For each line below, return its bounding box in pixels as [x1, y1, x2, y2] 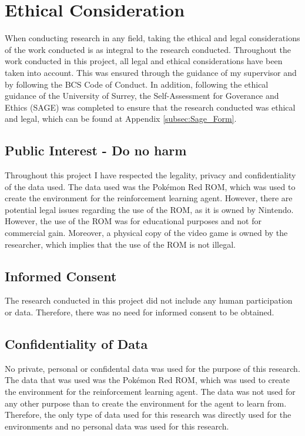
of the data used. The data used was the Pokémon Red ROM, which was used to [5, 180, 296, 192]
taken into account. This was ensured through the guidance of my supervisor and [5, 66, 297, 78]
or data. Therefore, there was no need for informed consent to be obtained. [5, 306, 274, 318]
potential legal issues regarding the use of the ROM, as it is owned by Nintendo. [5, 203, 294, 215]
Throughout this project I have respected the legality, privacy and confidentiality [5, 169, 296, 181]
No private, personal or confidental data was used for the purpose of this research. [5, 362, 300, 374]
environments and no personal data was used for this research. [5, 420, 229, 432]
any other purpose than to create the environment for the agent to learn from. [5, 397, 287, 409]
